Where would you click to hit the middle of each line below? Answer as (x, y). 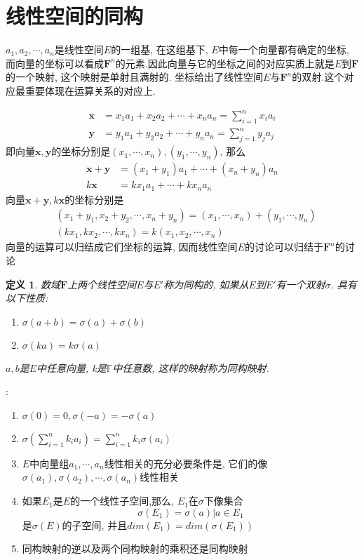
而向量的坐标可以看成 (55, 63)
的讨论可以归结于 (284, 247)
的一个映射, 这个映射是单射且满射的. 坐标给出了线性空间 (135, 77)
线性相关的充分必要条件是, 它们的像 (186, 463)
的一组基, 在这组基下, (160, 49)
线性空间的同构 (75, 16)
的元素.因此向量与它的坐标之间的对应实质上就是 (225, 63)
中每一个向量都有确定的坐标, (284, 49)
